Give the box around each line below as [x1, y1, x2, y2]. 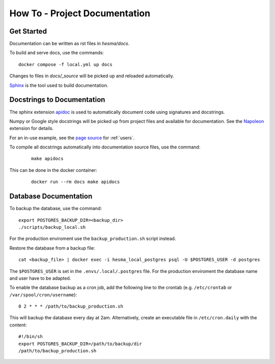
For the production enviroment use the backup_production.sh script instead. [9, 235, 176, 241]
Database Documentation [9, 192, 93, 201]
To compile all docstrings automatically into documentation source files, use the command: [9, 144, 201, 150]
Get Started [9, 27, 47, 36]
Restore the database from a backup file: [9, 245, 95, 251]
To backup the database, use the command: [9, 205, 102, 211]
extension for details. [9, 125, 53, 132]
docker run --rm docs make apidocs [31, 179, 120, 185]
